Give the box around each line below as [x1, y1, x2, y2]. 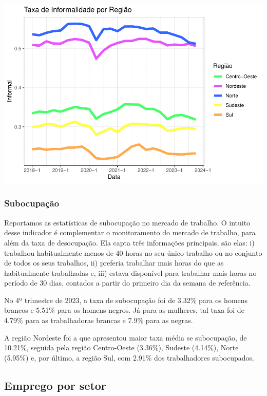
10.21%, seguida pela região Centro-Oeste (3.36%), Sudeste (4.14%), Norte [4, 342, 239, 353]
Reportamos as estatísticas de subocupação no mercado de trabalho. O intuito [4, 217, 251, 228]
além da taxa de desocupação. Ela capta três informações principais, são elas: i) [4, 237, 255, 248]
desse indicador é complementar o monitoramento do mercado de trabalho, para [4, 227, 256, 238]
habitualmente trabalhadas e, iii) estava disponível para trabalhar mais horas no [4, 267, 257, 278]
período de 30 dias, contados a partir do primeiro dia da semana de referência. [4, 277, 251, 288]
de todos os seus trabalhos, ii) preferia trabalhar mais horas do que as [4, 257, 224, 268]
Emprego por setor [4, 377, 106, 393]
